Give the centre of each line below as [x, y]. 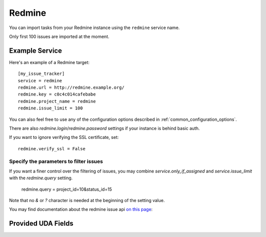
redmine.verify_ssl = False [52, 149]
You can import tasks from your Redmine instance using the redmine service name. [94, 28]
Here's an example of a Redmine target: [49, 62]
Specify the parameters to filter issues [56, 161]
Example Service [35, 51]
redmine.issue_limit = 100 [50, 108]
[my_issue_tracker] [41, 74]
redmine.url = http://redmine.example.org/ [71, 88]
